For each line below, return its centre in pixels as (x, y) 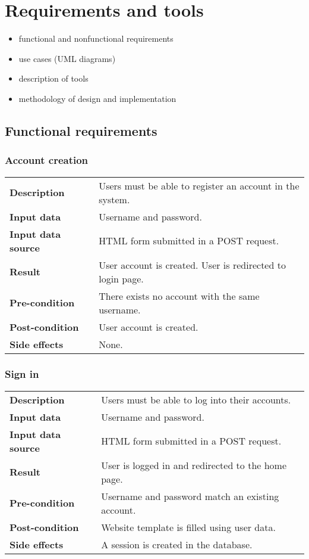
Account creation (47, 160)
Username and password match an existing (190, 496)
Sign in (22, 374)
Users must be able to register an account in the (199, 185)
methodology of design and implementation (97, 98)
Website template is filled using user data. (188, 527)
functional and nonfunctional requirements (96, 38)
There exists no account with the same (179, 296)
